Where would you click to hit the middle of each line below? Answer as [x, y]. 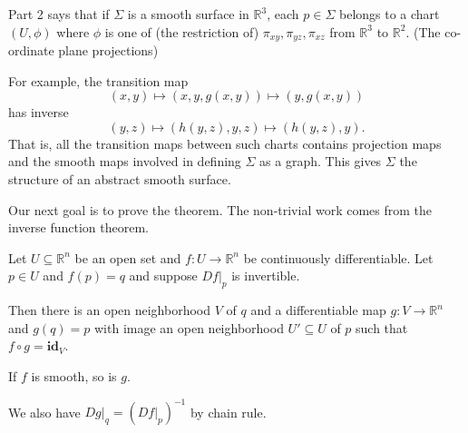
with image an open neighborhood [189, 327]
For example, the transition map [98, 80]
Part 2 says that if [59, 14]
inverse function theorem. [78, 227]
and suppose [163, 276]
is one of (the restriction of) [182, 31]
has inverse [39, 112]
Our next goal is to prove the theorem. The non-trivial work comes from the [220, 209]
